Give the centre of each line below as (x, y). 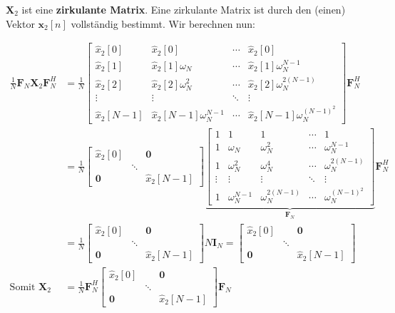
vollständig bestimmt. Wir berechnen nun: (163, 23)
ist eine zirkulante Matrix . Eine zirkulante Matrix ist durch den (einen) (184, 9)
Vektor (20, 23)
